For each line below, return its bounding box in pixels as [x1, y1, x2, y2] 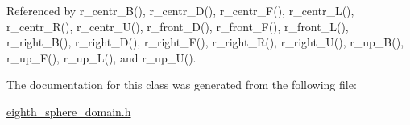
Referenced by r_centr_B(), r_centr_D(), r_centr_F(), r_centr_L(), [6, 2, 354, 18]
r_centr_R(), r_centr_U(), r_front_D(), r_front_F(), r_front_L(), [6, 18, 349, 34]
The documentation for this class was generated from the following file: [6, 76, 357, 93]
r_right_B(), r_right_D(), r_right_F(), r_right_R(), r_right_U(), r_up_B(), [6, 34, 404, 50]
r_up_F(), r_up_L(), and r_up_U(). [6, 49, 197, 66]
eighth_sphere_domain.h [6, 103, 131, 119]
